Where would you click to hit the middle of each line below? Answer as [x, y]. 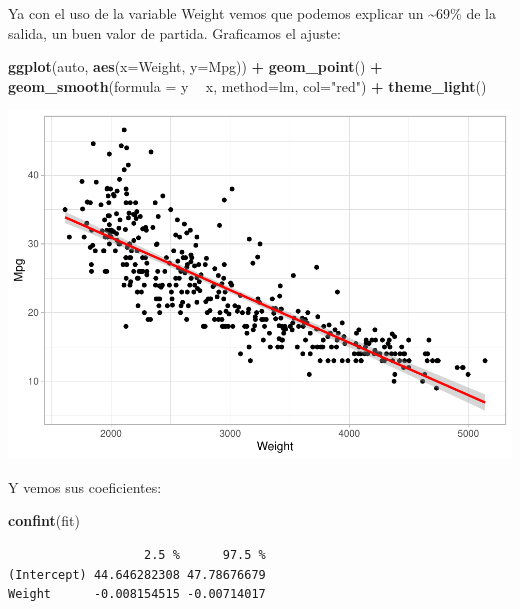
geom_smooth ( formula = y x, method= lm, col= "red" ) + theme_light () [247, 85]
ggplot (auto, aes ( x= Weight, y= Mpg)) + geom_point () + [195, 66]
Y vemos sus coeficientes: [85, 486]
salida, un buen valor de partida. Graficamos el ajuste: [174, 32]
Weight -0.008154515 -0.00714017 [137, 594]
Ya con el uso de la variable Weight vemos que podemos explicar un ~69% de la [252, 13]
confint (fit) [44, 520]
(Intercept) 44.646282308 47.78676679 [137, 574]
